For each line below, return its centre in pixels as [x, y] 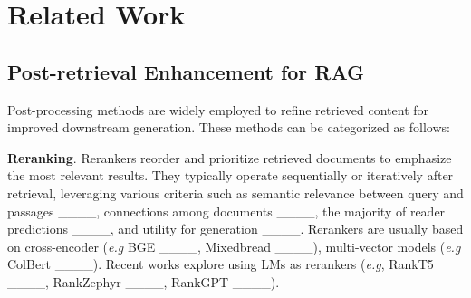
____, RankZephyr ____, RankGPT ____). [144, 281]
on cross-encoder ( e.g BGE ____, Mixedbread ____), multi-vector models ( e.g [234, 246]
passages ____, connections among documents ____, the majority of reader [226, 211]
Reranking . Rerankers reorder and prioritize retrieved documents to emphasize [230, 157]
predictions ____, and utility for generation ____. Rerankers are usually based [235, 229]
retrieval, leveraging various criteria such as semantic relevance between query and [235, 192]
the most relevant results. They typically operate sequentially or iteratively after [231, 175]
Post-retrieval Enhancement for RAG [186, 71]
